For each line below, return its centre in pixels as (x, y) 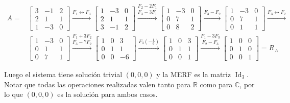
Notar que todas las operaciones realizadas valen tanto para (98, 84)
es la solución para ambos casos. (107, 94)
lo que (14, 94)
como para (216, 84)
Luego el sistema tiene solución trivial (63, 74)
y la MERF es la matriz (194, 74)
